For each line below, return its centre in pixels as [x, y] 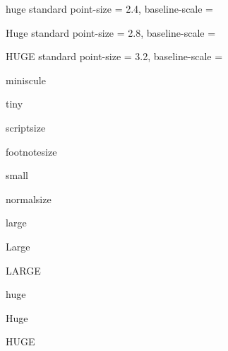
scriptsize [26, 127]
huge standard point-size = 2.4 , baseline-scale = [110, 8]
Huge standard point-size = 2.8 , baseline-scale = [111, 32]
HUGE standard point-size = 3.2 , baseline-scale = [114, 56]
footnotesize [31, 151]
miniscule [26, 80]
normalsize [29, 198]
